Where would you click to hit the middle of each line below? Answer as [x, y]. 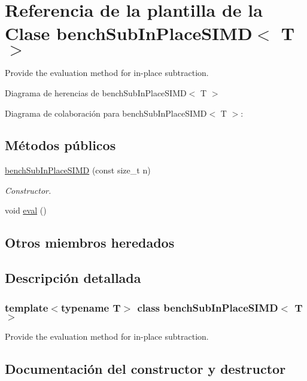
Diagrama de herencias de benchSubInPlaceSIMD [96, 92]
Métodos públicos [60, 145]
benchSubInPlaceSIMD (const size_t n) [78, 170]
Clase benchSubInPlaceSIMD [129, 33]
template [27, 307]
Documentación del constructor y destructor [145, 368]
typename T [91, 307]
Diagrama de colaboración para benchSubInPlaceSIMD [106, 113]
